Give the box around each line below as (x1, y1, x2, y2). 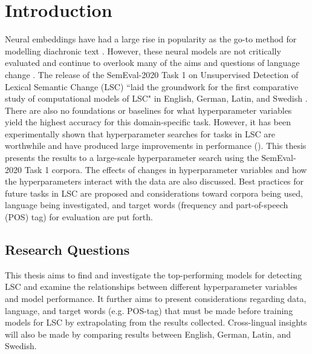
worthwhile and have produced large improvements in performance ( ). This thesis (5, 139, 307, 152)
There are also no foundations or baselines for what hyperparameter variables (5, 103, 292, 116)
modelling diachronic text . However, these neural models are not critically (5, 44, 281, 57)
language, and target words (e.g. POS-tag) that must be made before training (5, 304, 293, 316)
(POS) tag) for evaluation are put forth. (5, 211, 153, 223)
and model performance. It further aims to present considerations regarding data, (5, 292, 307, 305)
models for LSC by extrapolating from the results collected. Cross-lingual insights (5, 316, 307, 329)
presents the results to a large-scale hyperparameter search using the (5, 151, 259, 164)
